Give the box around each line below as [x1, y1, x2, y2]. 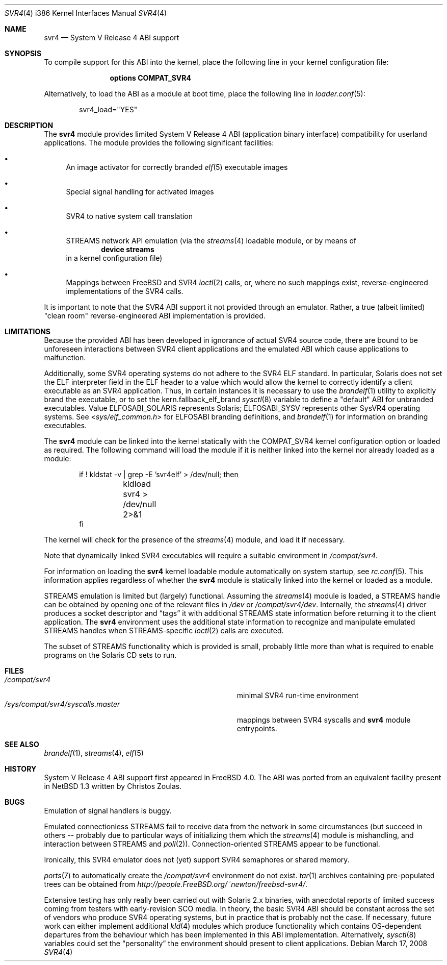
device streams [101, 245, 154, 254]
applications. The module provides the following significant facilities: [44, 138, 274, 147]
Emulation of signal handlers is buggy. [44, 806, 172, 815]
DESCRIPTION [5, 121, 54, 130]
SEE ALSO [5, 740, 39, 749]
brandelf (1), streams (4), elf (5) [44, 749, 144, 757]
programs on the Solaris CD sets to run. [44, 651, 177, 659]
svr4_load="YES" [79, 105, 138, 114]
